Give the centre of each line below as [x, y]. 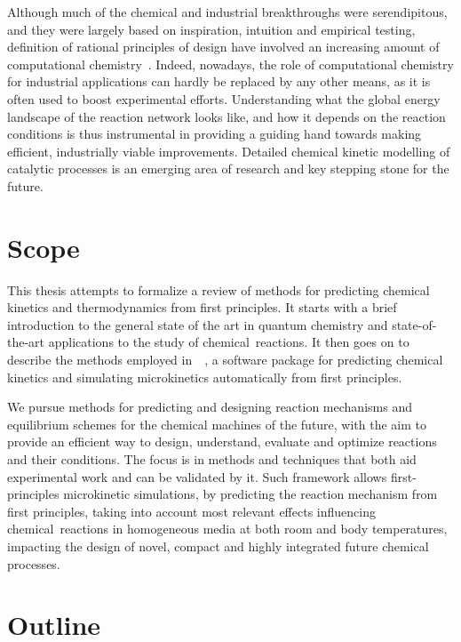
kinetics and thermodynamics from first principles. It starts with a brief [202, 307]
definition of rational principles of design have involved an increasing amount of [223, 47]
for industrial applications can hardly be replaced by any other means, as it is [219, 81]
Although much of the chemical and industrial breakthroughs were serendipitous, [227, 12]
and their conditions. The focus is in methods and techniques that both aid [212, 459]
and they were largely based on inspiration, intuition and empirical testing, [211, 29]
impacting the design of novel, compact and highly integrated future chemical [218, 546]
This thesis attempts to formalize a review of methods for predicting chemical [219, 289]
